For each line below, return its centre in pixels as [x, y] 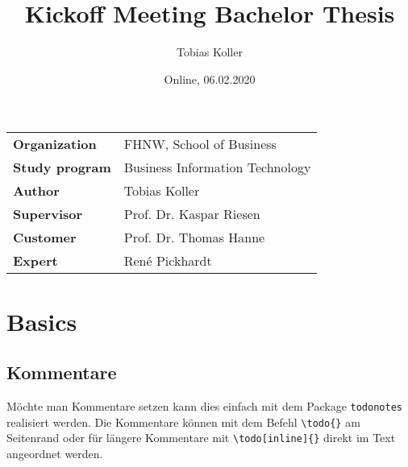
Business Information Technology [217, 167]
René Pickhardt [168, 261]
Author [36, 191]
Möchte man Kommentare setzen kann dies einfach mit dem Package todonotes [204, 405]
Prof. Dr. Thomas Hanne [194, 238]
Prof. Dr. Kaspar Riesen [192, 214]
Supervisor [48, 214]
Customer [45, 238]
